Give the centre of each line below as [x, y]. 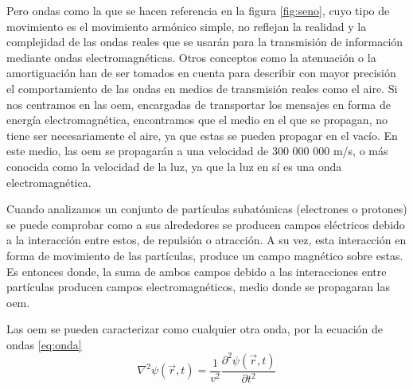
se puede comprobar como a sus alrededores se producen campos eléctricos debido [206, 224]
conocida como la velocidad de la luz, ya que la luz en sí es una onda [174, 166]
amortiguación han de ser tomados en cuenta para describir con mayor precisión [201, 73]
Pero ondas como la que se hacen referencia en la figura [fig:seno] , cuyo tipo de [198, 10]
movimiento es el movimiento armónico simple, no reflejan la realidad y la [187, 26]
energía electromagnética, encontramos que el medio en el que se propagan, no [197, 120]
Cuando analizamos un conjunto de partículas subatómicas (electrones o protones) [207, 209]
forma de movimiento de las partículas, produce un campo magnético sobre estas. [205, 255]
